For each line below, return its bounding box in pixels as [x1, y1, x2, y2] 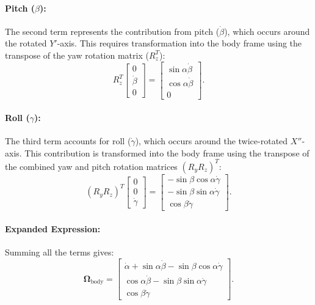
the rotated [5, 37, 47, 50]
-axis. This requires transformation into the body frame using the [57, 37, 302, 50]
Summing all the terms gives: [5, 246, 114, 259]
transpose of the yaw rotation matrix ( [5, 48, 149, 61]
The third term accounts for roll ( [5, 134, 131, 147]
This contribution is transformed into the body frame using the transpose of [24, 146, 310, 159]
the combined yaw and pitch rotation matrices [5, 160, 178, 172]
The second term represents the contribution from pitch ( [5, 24, 220, 37]
